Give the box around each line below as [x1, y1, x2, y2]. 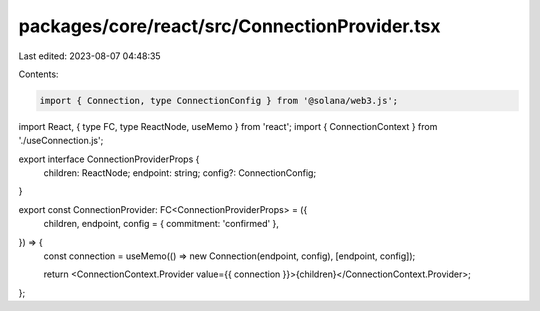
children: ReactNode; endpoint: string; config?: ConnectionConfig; [43, 167, 317, 179]
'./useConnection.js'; [18, 135, 104, 147]
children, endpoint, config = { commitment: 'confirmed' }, [43, 218, 280, 230]
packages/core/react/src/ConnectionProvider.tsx [18, 15, 441, 37]
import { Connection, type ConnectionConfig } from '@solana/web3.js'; [39, 95, 399, 106]
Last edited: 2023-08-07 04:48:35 [18, 50, 161, 62]
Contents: [18, 68, 59, 80]
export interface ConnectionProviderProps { [18, 153, 200, 165]
